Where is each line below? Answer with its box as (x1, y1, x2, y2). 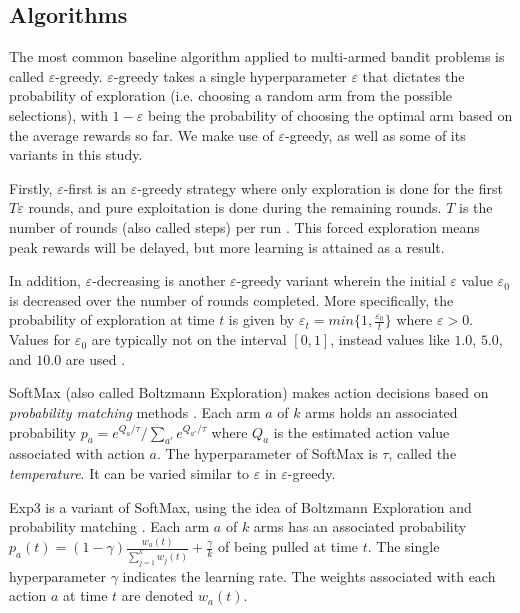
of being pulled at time (218, 536, 359, 557)
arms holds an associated (305, 401, 458, 422)
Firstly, (9, 177, 53, 198)
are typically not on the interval (91, 329, 287, 350)
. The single (367, 536, 440, 557)
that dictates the (362, 65, 465, 86)
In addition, (9, 270, 81, 291)
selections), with (9, 104, 108, 125)
